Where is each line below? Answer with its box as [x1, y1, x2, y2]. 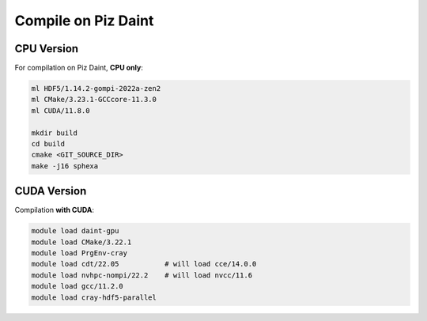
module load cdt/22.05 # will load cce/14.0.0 [31, 259, 257, 269]
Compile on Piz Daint [14, 12, 154, 29]
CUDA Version [14, 184, 87, 198]
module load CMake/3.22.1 [31, 237, 132, 247]
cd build [31, 139, 66, 148]
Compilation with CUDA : [14, 206, 95, 215]
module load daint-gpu [31, 226, 119, 236]
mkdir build [31, 128, 78, 138]
